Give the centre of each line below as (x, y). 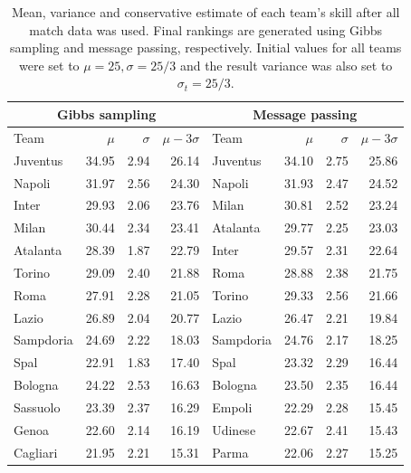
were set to (49, 65)
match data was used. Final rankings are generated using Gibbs (206, 29)
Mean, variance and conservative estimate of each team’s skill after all (205, 12)
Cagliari (36, 452)
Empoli (232, 407)
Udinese (234, 429)
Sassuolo (37, 407)
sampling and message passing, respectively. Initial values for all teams (206, 47)
